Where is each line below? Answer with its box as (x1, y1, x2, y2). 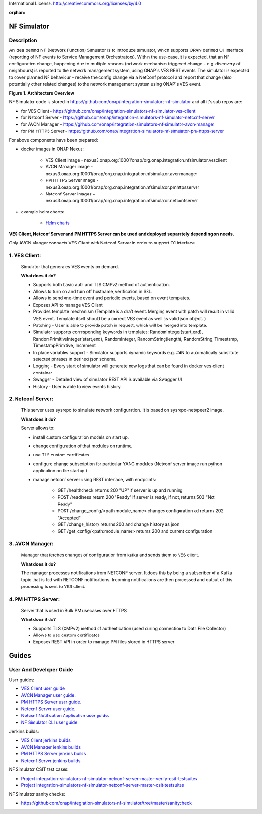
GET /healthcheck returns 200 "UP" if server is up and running (57, 488, 183, 493)
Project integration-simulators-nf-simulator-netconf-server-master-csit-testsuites (21, 782, 184, 788)
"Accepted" (57, 515, 81, 521)
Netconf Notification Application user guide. (21, 713, 109, 718)
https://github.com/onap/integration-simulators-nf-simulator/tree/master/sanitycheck (21, 800, 192, 806)
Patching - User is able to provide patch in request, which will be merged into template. (33, 323, 208, 328)
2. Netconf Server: (9, 395, 54, 402)
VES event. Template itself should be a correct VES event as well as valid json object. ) (33, 315, 206, 321)
